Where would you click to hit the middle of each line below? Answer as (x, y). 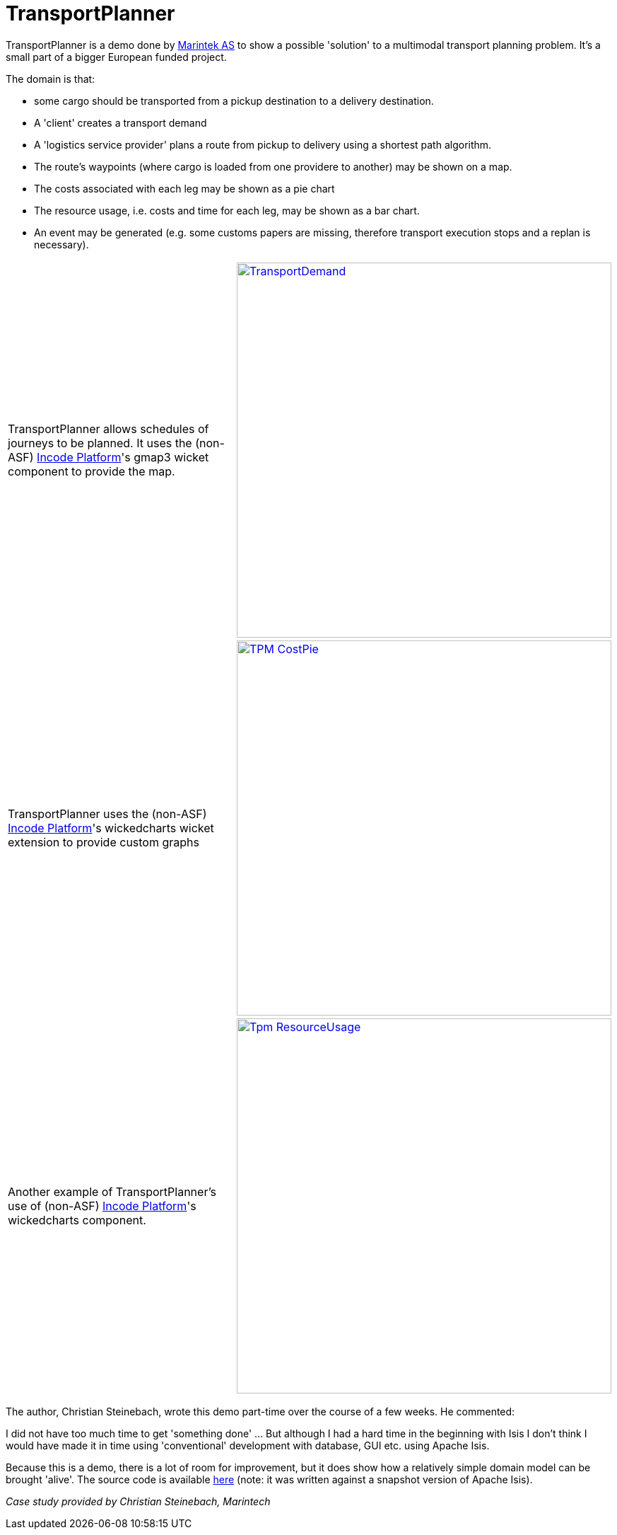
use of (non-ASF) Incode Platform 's (102, 1206)
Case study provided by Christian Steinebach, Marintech (138, 1501)
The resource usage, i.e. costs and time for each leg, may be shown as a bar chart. (227, 210)
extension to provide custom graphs (104, 842)
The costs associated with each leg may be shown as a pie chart (184, 188)
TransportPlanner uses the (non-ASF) (107, 814)
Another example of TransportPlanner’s (112, 1191)
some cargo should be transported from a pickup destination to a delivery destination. (234, 100)
